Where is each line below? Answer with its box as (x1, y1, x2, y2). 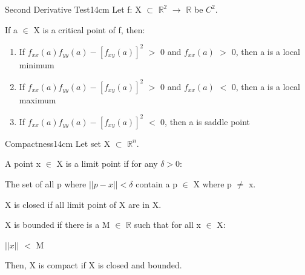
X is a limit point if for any (56, 157, 158, 170)
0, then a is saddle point (160, 115, 251, 128)
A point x (5, 157, 41, 170)
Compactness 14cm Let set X (5, 137, 111, 149)
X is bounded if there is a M (5, 218, 110, 231)
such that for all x (134, 218, 201, 231)
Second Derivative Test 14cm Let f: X (5, 3, 142, 15)
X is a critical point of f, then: (33, 23, 145, 36)
